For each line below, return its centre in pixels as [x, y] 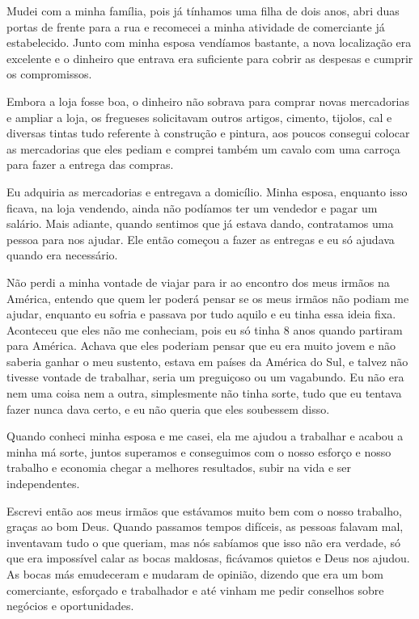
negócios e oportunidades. [70, 606]
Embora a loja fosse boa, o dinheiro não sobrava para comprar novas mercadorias [208, 101]
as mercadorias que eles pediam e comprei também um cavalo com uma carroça [203, 148]
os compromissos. [49, 74]
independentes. [43, 484]
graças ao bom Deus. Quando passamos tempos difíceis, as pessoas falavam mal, [205, 526]
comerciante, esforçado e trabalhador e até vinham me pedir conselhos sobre [195, 590]
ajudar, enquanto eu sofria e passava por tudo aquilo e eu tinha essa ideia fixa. [201, 314]
